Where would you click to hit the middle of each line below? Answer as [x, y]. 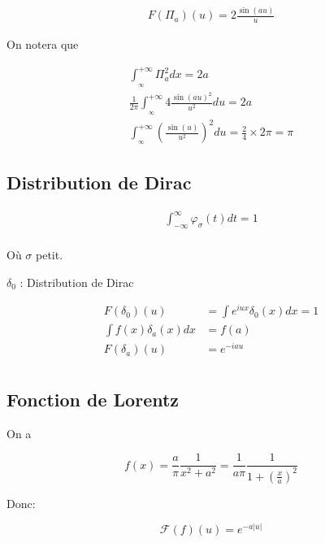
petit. [50, 254]
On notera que [43, 44]
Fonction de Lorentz [93, 399]
